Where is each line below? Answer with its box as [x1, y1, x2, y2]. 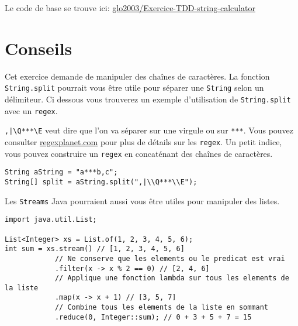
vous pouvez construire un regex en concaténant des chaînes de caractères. [5, 147, 273, 159]
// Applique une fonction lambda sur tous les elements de [54, 274, 289, 283]
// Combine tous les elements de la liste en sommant [54, 303, 269, 312]
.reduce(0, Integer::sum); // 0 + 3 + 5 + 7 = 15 [54, 313, 252, 321]
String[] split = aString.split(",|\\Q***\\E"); [5, 177, 197, 186]
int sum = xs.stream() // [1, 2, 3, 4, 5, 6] [5, 245, 185, 253]
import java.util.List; [5, 215, 97, 224]
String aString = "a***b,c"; [5, 168, 118, 177]
